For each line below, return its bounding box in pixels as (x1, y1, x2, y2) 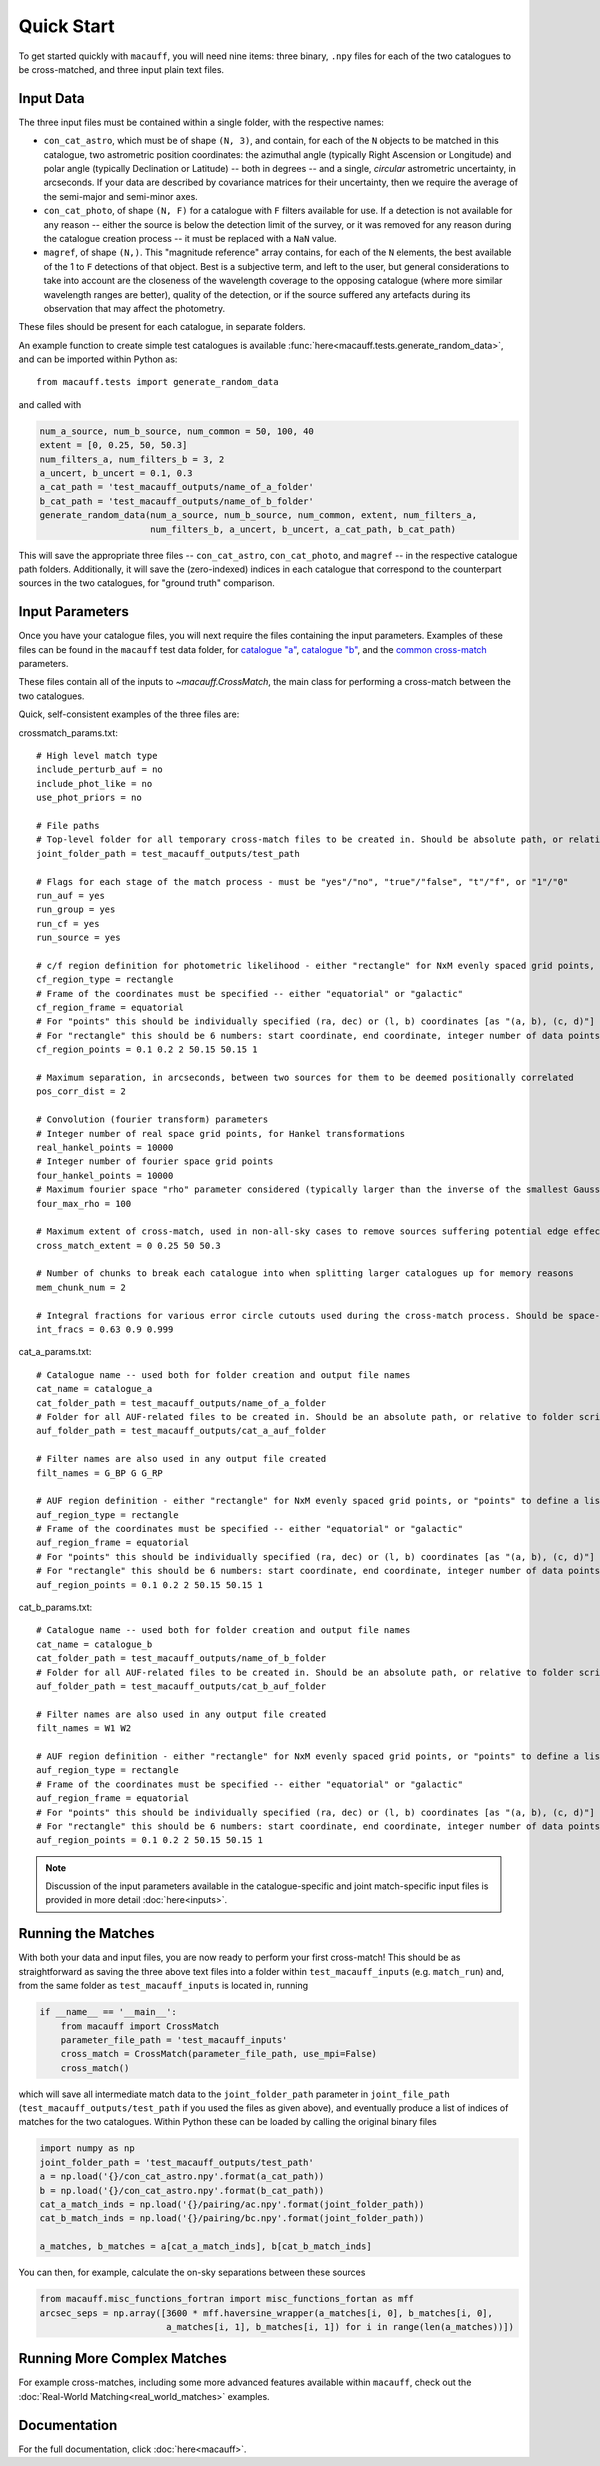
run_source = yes (36, 932, 121, 944)
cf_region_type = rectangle (36, 974, 174, 985)
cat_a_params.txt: (18, 1346, 92, 1358)
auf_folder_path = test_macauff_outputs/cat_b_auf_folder (36, 1681, 327, 1692)
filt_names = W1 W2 (36, 1723, 132, 1734)
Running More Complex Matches (18, 2350, 227, 2367)
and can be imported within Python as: (18, 353, 178, 365)
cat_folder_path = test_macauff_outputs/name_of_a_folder (36, 1397, 327, 1409)
